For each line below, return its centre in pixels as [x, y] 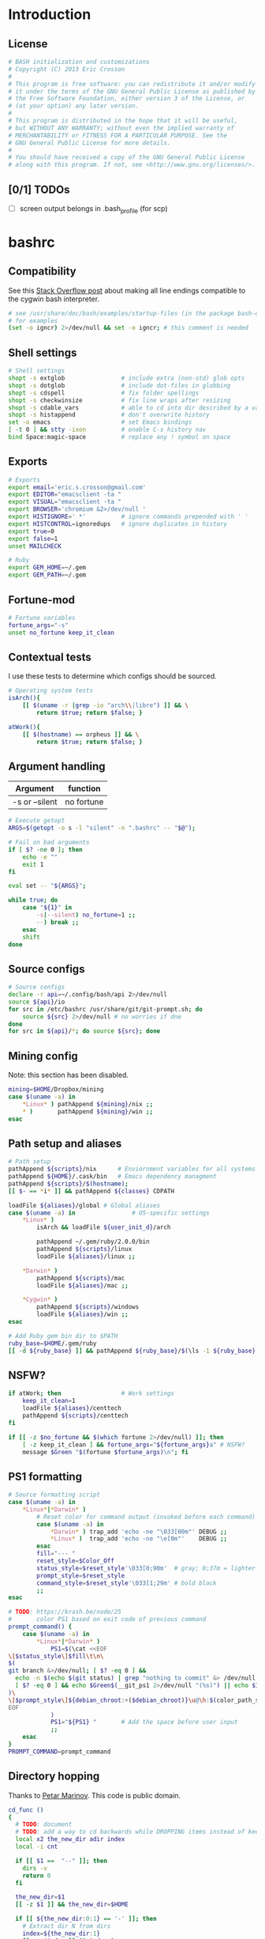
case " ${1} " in [47, 908]
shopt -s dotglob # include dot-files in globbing [119, 385]
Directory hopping [54, 1776]
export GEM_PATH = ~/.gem [47, 575]
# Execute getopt [37, 821]
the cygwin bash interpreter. [54, 299]
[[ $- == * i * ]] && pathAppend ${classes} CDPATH [91, 1191]
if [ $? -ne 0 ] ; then [45, 849]
